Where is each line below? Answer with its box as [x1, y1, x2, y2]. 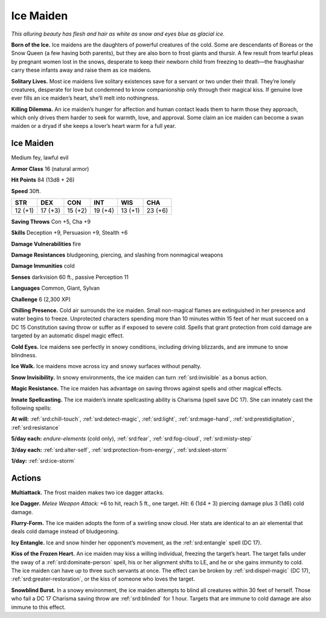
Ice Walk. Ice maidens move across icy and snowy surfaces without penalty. [11, 363, 202, 370]
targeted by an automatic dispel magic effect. [11, 332, 124, 339]
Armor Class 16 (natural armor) [11, 165, 89, 172]
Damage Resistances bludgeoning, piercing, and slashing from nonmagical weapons [11, 251, 223, 259]
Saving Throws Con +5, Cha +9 [11, 218, 91, 225]
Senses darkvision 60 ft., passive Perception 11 [11, 273, 129, 281]
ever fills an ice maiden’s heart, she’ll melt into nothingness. [11, 94, 159, 102]
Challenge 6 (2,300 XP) [11, 296, 71, 303]
